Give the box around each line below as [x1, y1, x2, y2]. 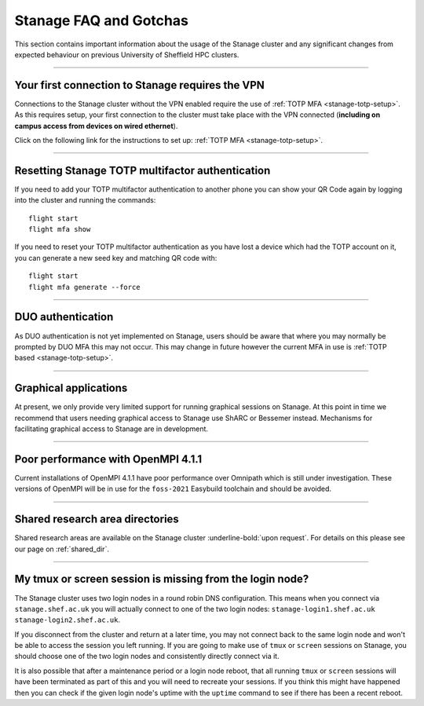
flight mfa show [28, 225, 91, 234]
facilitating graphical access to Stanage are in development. [14, 424, 208, 433]
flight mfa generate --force [28, 283, 141, 291]
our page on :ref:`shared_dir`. [14, 544, 110, 554]
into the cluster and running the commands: [14, 196, 156, 205]
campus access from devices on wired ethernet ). [14, 121, 178, 130]
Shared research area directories [14, 513, 180, 526]
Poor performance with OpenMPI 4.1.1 [14, 452, 203, 466]
